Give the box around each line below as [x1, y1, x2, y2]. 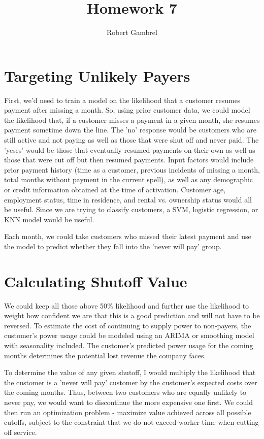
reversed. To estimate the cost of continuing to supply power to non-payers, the [4, 320, 251, 330]
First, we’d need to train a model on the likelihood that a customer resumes [4, 94, 241, 105]
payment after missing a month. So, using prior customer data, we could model [4, 105, 250, 115]
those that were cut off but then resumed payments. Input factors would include [4, 154, 254, 165]
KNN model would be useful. [4, 214, 94, 224]
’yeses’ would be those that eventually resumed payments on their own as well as [4, 144, 255, 155]
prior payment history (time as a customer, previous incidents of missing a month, [4, 164, 260, 175]
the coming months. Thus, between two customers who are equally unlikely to [4, 387, 247, 397]
